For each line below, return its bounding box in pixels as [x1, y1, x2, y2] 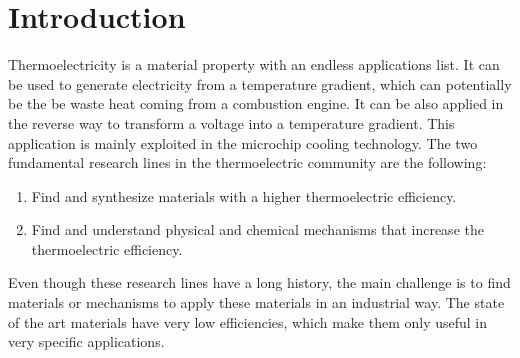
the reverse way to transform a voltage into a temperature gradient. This [8, 112, 455, 133]
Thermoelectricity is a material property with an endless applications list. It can [8, 54, 500, 75]
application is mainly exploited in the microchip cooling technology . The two [8, 132, 478, 153]
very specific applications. [8, 331, 165, 352]
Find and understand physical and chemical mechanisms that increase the [31, 219, 484, 240]
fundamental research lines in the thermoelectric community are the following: [8, 152, 487, 173]
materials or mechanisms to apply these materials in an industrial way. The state [8, 292, 505, 313]
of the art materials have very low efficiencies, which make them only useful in [8, 311, 488, 332]
